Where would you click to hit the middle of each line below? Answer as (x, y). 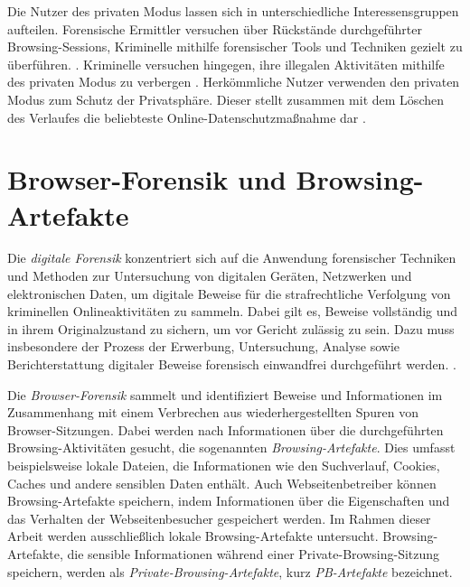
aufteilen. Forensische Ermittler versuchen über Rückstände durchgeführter (215, 28)
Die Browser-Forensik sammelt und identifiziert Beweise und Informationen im (225, 394)
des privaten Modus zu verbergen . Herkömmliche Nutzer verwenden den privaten (234, 82)
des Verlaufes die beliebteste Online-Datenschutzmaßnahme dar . (187, 117)
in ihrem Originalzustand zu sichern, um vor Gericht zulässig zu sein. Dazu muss (231, 328)
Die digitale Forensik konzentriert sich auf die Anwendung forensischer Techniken (232, 258)
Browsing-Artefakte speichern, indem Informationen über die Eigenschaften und (229, 501)
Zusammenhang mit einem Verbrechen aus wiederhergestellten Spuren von (213, 412)
